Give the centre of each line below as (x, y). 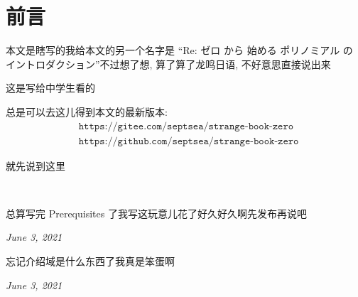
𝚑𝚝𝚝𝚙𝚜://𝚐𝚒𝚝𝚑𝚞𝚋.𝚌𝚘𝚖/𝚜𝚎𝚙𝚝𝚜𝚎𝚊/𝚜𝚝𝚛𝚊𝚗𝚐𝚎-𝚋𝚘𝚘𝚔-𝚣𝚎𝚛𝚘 (189, 141)
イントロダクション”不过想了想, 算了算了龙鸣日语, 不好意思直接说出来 (168, 64)
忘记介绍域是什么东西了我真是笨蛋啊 (90, 260)
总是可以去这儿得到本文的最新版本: (87, 111)
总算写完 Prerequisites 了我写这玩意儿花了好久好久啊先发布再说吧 (156, 213)
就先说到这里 (36, 165)
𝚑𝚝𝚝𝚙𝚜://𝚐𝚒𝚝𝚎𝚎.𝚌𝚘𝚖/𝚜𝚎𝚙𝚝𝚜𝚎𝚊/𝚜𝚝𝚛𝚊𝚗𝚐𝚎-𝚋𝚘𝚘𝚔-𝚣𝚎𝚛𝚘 (186, 126)
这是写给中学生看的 (50, 88)
